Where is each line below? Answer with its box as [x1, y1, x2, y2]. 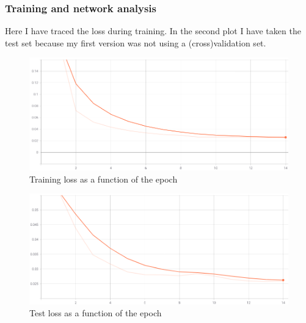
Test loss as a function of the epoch [29, 307, 162, 319]
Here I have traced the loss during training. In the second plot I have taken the [5, 24, 301, 37]
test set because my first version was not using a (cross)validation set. [5, 36, 266, 49]
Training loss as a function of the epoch [29, 172, 178, 185]
